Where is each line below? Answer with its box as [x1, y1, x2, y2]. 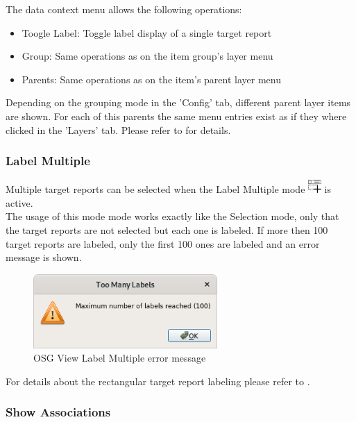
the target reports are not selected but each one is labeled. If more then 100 [6, 223, 328, 237]
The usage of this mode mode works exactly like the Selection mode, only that [6, 209, 339, 223]
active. [6, 195, 33, 210]
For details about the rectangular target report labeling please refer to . [6, 373, 310, 388]
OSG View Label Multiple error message [33, 351, 206, 365]
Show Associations [6, 403, 111, 421]
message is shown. [6, 250, 82, 264]
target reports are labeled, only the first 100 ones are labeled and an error [6, 236, 320, 251]
